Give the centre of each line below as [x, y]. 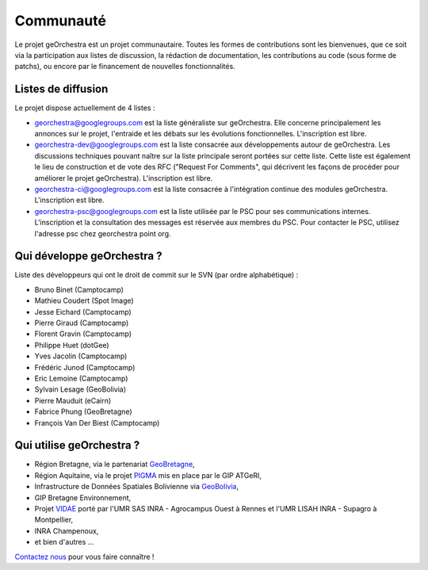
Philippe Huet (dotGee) [72, 345]
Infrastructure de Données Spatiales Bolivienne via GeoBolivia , [137, 487]
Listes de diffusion [61, 89]
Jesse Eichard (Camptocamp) [83, 312]
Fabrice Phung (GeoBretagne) [83, 411]
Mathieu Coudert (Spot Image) [84, 300]
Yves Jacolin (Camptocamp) [81, 356]
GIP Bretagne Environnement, [83, 497]
